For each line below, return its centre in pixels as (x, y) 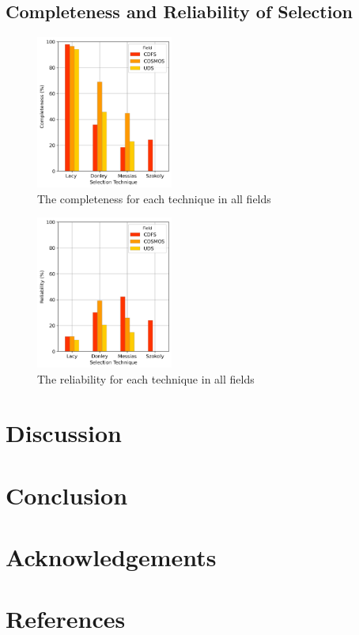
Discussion (64, 433)
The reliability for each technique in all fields (146, 378)
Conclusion (67, 495)
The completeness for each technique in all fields (154, 198)
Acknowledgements (111, 557)
